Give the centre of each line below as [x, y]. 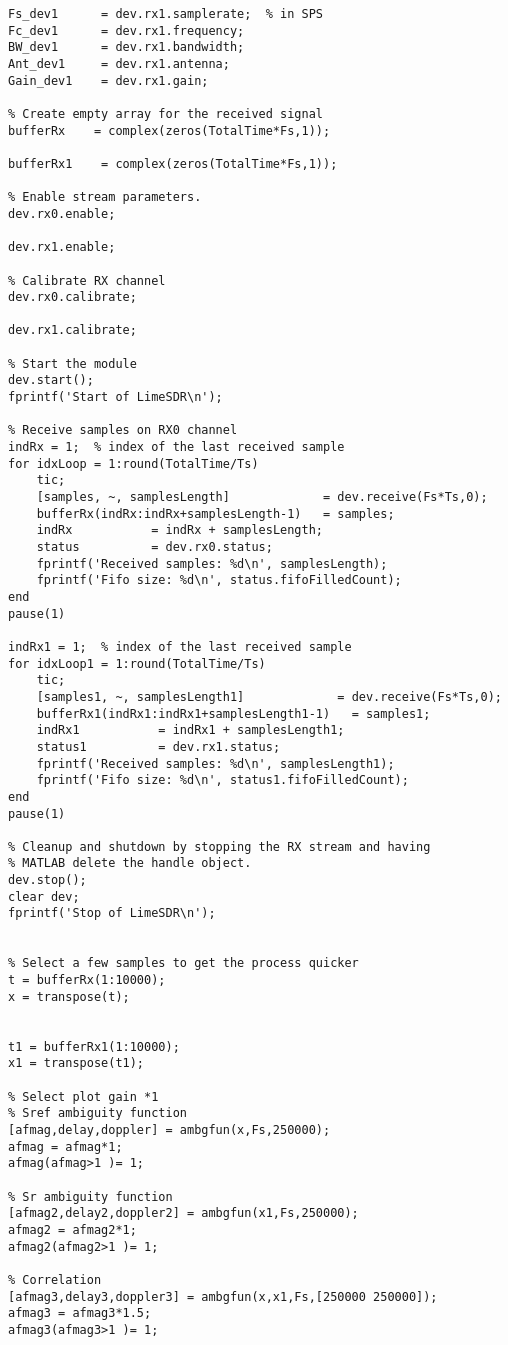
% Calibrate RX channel [87, 280]
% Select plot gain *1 [83, 1096]
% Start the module [72, 363]
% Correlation [55, 1279]
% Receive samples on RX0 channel [123, 430]
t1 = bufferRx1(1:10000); [94, 1046]
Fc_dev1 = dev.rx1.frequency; [126, 30]
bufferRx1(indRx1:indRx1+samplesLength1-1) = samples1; [233, 713]
